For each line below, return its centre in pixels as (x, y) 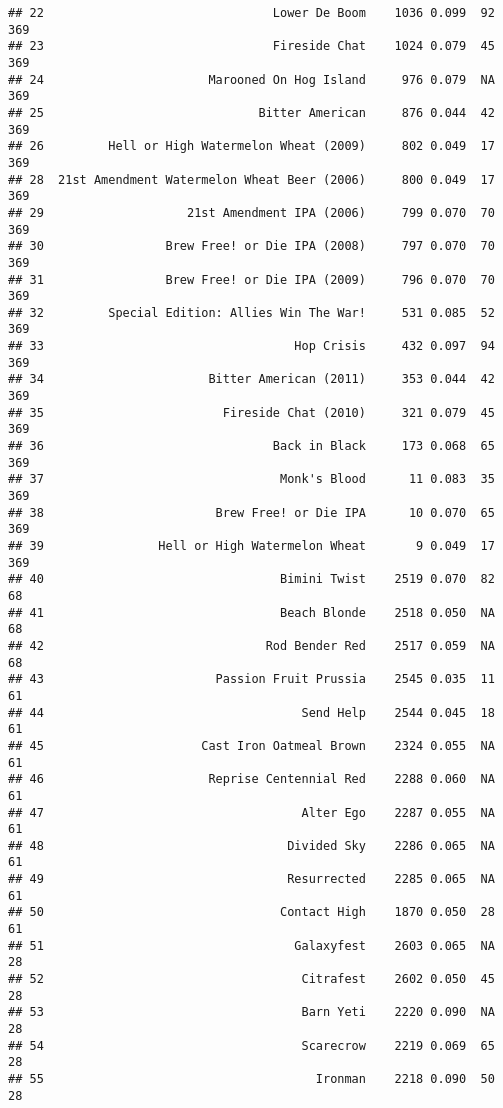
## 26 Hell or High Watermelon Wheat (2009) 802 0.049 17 (251, 146)
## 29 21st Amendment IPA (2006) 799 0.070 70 (251, 212)
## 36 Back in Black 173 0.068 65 (251, 446)
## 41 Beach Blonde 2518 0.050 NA (251, 612)
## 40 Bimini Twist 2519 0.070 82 (251, 579)
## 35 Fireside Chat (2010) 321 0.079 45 (251, 412)
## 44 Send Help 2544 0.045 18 (251, 712)
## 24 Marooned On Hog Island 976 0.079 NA (251, 79)
